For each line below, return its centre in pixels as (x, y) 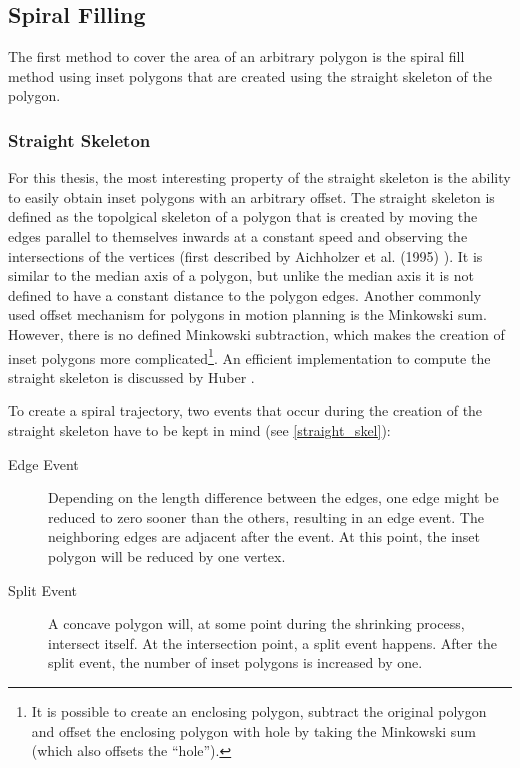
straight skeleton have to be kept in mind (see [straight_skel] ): (199, 429)
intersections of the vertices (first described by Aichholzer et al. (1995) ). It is (245, 255)
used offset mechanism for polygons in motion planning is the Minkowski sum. (247, 314)
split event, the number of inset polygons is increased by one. (235, 662)
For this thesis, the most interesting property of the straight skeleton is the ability (259, 177)
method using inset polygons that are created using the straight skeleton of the (250, 75)
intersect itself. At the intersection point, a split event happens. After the (272, 642)
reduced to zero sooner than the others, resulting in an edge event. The (266, 516)
